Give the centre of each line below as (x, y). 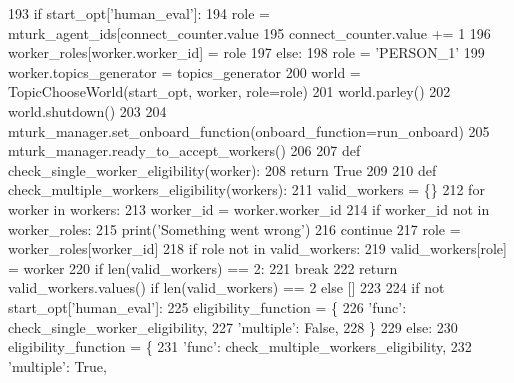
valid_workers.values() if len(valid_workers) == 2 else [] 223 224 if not (226, 287)
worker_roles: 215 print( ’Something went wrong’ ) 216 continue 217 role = (234, 228)
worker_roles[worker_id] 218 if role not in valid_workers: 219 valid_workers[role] (257, 248)
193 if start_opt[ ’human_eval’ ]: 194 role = (139, 13)
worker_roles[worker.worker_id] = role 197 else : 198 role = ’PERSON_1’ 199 (246, 52)
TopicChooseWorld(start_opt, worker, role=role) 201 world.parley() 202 (229, 91)
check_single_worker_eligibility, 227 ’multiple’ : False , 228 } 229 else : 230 (233, 326)
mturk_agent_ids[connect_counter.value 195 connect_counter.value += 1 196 (249, 32)
